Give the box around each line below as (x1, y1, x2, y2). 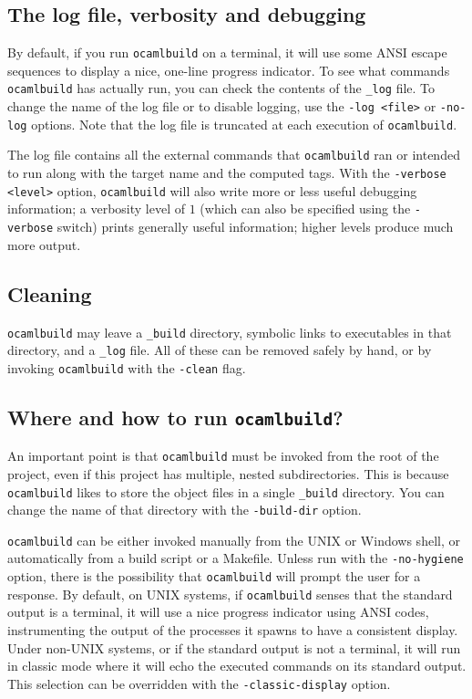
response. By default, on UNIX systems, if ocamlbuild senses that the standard (7, 584, 453, 603)
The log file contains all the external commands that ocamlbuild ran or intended (7, 145, 460, 164)
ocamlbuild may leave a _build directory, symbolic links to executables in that (7, 322, 452, 341)
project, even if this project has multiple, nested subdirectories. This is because (7, 464, 449, 483)
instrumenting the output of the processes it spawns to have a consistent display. (7, 621, 458, 640)
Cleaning (7, 279, 92, 308)
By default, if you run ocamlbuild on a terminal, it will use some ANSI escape (7, 43, 447, 62)
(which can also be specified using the (200, 199, 411, 218)
